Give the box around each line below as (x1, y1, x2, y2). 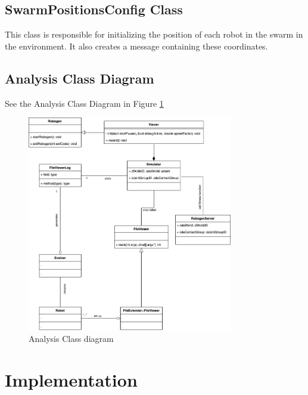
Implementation (5, 367, 138, 391)
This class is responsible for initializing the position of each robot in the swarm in (5, 28, 303, 41)
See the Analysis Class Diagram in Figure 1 (5, 97, 164, 109)
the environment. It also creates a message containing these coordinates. (5, 39, 268, 52)
